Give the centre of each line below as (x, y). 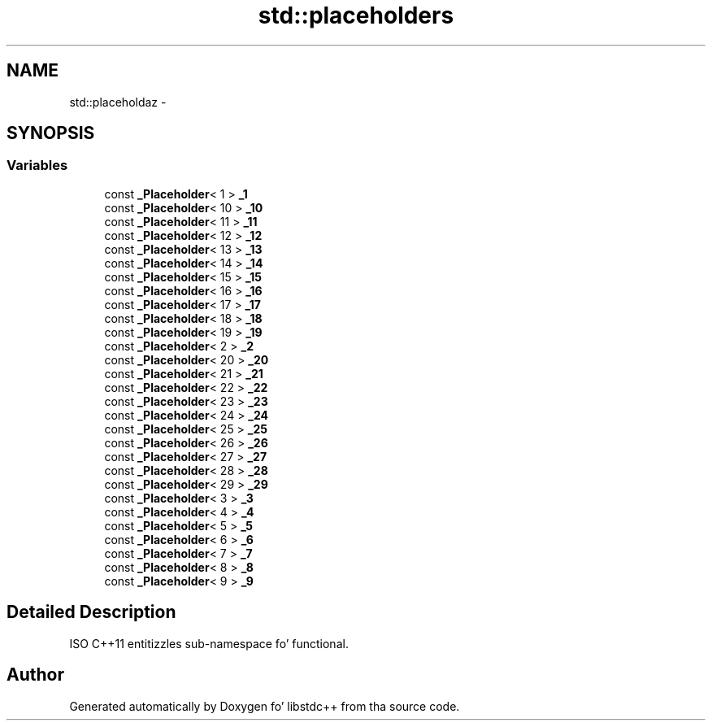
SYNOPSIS (51, 133)
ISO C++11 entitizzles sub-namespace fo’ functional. (209, 643)
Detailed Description (91, 612)
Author (35, 675)
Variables (37, 165)
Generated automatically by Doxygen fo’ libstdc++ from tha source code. (265, 706)
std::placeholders (356, 15)
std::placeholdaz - (118, 102)
